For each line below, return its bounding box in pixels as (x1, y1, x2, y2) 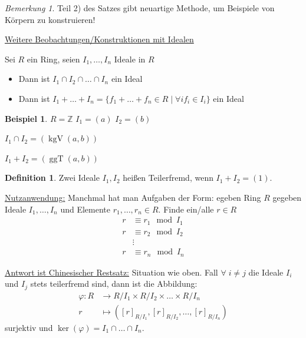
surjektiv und (5, 321, 53, 333)
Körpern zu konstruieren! (5, 13, 96, 25)
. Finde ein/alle (158, 203, 214, 215)
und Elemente (60, 203, 110, 215)
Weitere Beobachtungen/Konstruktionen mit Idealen (5, 33, 194, 45)
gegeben (272, 191, 302, 203)
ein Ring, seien (27, 52, 80, 65)
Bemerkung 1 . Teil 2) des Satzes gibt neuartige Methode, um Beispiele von (5, 2, 275, 14)
